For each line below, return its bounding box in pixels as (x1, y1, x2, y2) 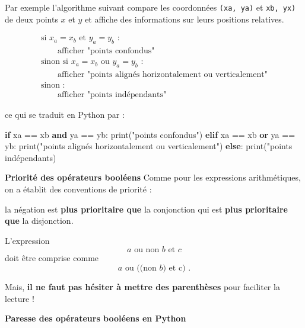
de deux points (5, 12, 58, 25)
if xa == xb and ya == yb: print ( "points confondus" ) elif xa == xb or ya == (5, 128, 296, 140)
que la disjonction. (5, 214, 74, 227)
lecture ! (5, 292, 34, 304)
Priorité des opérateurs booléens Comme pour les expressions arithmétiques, (5, 171, 301, 184)
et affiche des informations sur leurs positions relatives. (85, 12, 284, 25)
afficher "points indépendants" (57, 91, 167, 99)
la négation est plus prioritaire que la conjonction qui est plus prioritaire (5, 202, 288, 215)
